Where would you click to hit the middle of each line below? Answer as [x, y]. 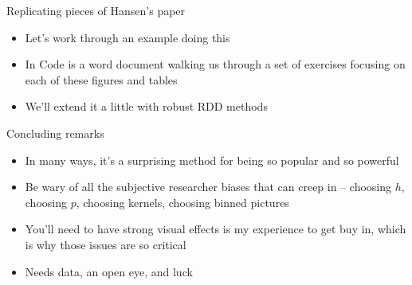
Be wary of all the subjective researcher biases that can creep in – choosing [208, 187]
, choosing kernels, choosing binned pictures [182, 202]
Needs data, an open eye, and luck [109, 271]
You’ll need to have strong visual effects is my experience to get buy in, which [216, 229]
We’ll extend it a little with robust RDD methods [146, 106]
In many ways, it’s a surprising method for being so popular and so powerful [212, 160]
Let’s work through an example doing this [128, 37]
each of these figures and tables [101, 79]
